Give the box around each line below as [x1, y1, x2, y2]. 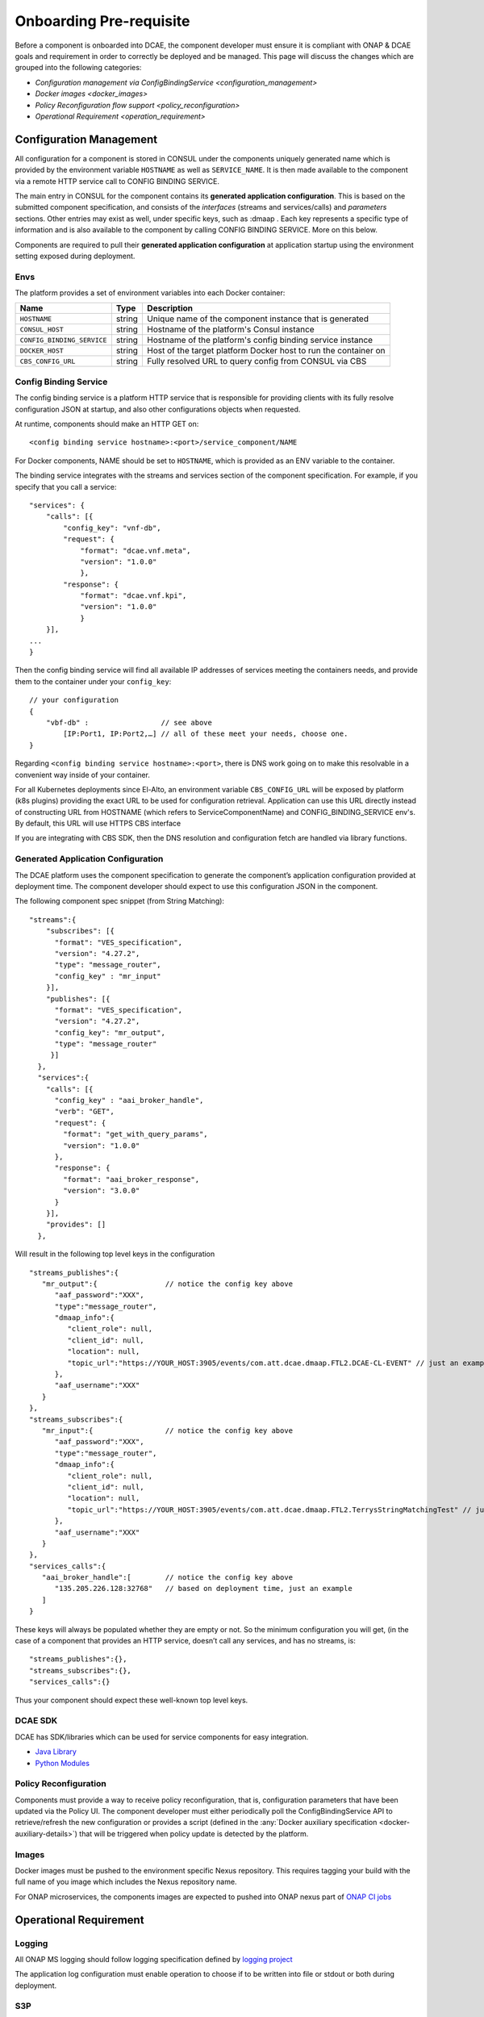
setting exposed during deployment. [15, 251, 136, 261]
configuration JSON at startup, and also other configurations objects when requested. [15, 404, 301, 414]
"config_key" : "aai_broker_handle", [54, 1096, 204, 1105]
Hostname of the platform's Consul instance [146, 324, 315, 335]
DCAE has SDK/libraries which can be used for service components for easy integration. [15, 1731, 309, 1742]
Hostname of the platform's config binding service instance [146, 335, 373, 346]
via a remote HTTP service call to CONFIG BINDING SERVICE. [15, 176, 219, 186]
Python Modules [35, 1758, 90, 1768]
